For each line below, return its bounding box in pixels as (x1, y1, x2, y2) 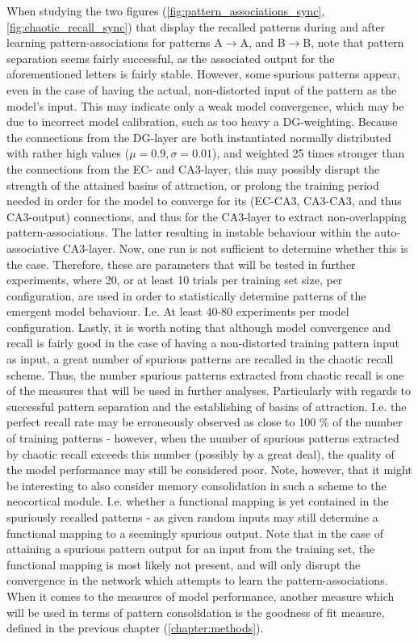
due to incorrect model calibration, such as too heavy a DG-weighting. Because (6, 113, 398, 130)
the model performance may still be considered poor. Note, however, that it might (6, 461, 412, 478)
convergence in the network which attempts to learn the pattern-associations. (6, 572, 388, 589)
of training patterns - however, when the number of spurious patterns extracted (6, 430, 399, 447)
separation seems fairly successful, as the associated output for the (6, 49, 335, 66)
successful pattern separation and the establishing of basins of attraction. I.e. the (6, 397, 407, 414)
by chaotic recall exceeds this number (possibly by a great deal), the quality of (6, 445, 395, 462)
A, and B (240, 34, 286, 51)
